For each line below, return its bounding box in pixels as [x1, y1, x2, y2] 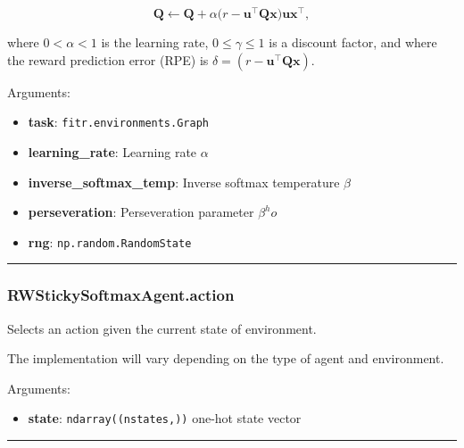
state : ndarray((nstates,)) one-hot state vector [28, 409, 302, 427]
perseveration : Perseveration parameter [28, 203, 254, 221]
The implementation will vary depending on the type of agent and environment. [7, 349, 444, 368]
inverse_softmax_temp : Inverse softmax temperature [28, 172, 340, 191]
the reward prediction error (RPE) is [7, 50, 209, 69]
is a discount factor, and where [269, 33, 437, 52]
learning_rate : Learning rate [28, 142, 197, 161]
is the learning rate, [101, 33, 209, 52]
